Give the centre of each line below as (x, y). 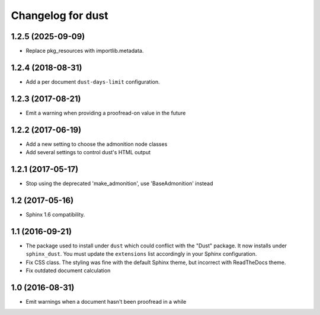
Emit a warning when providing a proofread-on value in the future (106, 113)
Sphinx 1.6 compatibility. (55, 214)
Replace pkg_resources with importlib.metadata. (85, 51)
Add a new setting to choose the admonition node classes (97, 144)
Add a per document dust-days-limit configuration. (93, 82)
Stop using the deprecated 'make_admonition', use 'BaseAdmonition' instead (119, 183)
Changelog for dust (60, 15)
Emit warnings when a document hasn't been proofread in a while (106, 301)
